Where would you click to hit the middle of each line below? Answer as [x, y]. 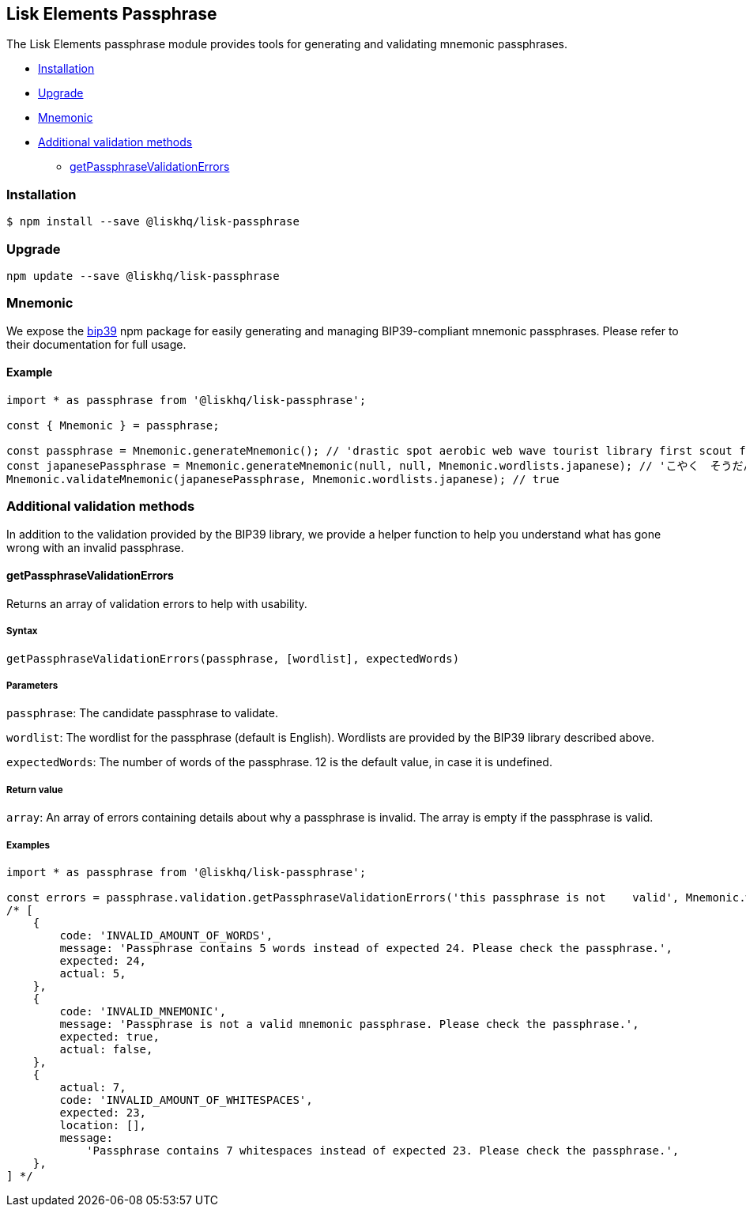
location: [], [103, 1125]
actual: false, [106, 1049]
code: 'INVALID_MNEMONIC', [143, 1011]
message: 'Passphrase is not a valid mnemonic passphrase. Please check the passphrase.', [349, 1024]
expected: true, [109, 1036]
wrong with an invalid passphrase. [95, 547]
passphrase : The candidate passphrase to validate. [143, 713]
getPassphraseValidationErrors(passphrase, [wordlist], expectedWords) [233, 658]
